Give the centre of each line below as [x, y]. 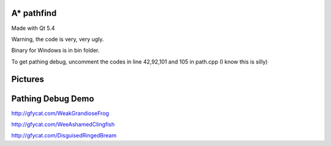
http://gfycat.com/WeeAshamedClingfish [63, 124]
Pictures [28, 79]
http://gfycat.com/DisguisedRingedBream [64, 136]
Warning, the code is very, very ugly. [58, 39]
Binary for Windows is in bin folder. [55, 50]
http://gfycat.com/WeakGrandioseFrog [60, 113]
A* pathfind [34, 13]
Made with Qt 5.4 [33, 28]
